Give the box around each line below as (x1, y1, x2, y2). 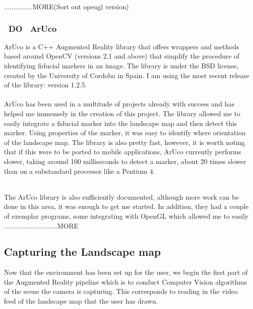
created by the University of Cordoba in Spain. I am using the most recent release (4, 70, 250, 80)
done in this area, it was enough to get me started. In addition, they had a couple (4, 201, 249, 211)
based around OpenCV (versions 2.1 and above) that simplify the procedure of (4, 51, 239, 61)
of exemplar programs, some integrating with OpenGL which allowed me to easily (4, 210, 249, 221)
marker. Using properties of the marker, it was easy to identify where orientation (4, 127, 246, 138)
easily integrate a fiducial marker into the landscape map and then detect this (4, 118, 237, 128)
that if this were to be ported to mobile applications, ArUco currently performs (4, 146, 241, 157)
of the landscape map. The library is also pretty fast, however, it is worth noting (4, 137, 245, 147)
